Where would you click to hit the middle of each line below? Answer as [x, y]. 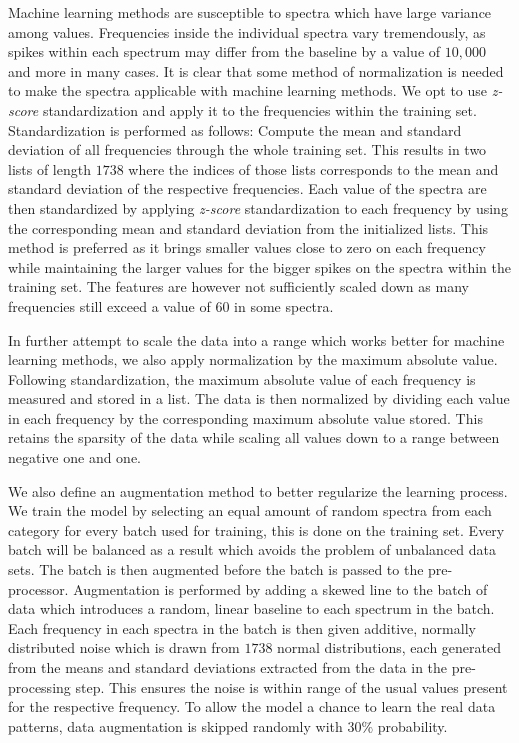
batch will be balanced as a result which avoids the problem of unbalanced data [252, 549]
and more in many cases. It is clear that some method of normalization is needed [256, 70]
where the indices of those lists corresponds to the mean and [313, 168]
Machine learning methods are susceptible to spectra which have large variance [250, 12]
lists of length [49, 168]
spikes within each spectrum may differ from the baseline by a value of [224, 51]
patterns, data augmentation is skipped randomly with [175, 725]
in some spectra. [284, 305]
